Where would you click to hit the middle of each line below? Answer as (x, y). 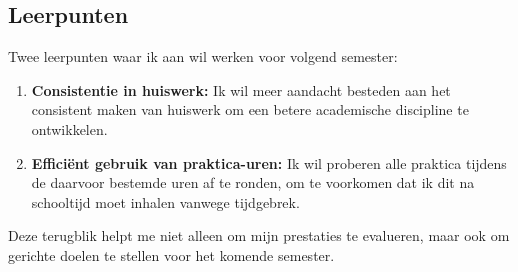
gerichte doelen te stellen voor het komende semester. (171, 254)
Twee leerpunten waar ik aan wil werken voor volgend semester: (203, 56)
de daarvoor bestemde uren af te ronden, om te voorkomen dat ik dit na (253, 182)
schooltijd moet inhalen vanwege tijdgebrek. (165, 201)
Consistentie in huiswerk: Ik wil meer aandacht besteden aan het (241, 89)
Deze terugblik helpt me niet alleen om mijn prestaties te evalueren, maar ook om (259, 235)
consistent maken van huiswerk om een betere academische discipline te (250, 109)
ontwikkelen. (69, 128)
